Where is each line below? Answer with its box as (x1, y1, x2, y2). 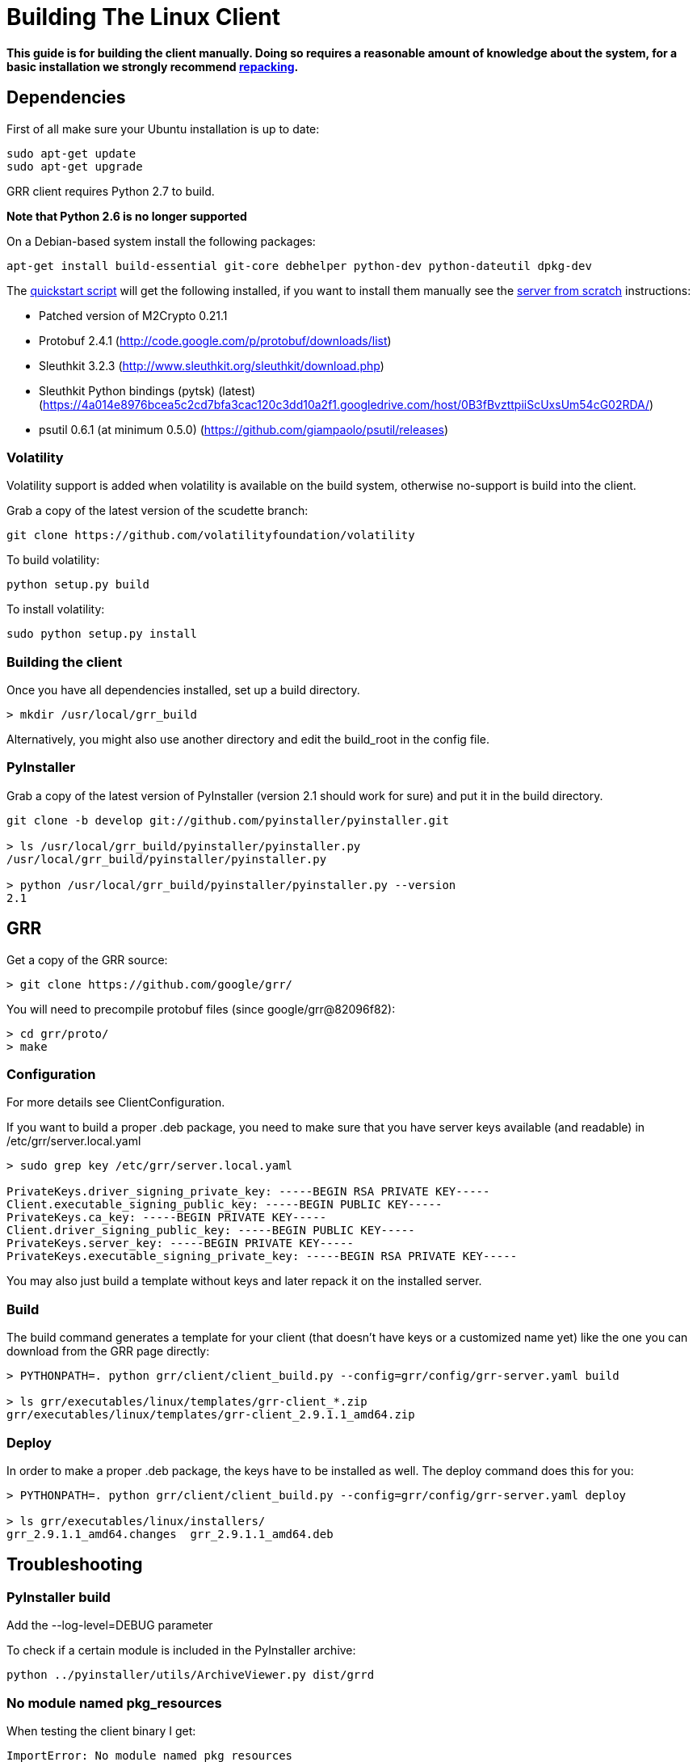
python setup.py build (6, 578, 150, 592)
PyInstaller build (6, 1588, 111, 1605)
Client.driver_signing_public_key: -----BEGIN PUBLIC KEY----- (6, 1224, 415, 1237)
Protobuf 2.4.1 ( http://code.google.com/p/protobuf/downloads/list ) (39, 333, 392, 348)
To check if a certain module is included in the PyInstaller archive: (6, 1643, 356, 1658)
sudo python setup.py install (6, 627, 198, 641)
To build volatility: (6, 553, 100, 567)
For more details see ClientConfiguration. (6, 1095, 225, 1110)
